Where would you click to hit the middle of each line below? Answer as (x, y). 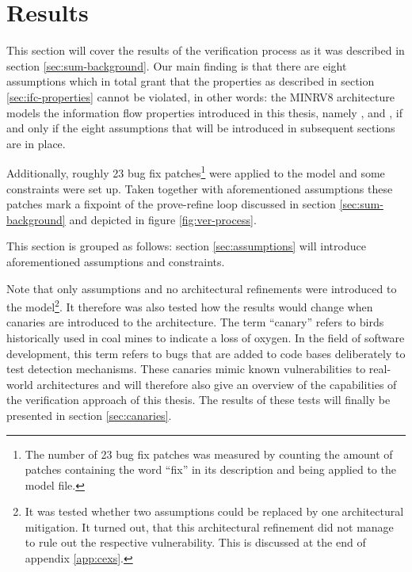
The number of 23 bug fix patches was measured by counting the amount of (209, 454)
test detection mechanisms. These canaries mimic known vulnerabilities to (186, 369)
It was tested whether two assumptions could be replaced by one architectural (214, 511)
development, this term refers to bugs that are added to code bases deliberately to (206, 353)
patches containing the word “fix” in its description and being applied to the (210, 469)
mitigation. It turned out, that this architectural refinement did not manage (209, 526)
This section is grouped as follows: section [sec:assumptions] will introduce (186, 246)
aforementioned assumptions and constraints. (116, 261)
